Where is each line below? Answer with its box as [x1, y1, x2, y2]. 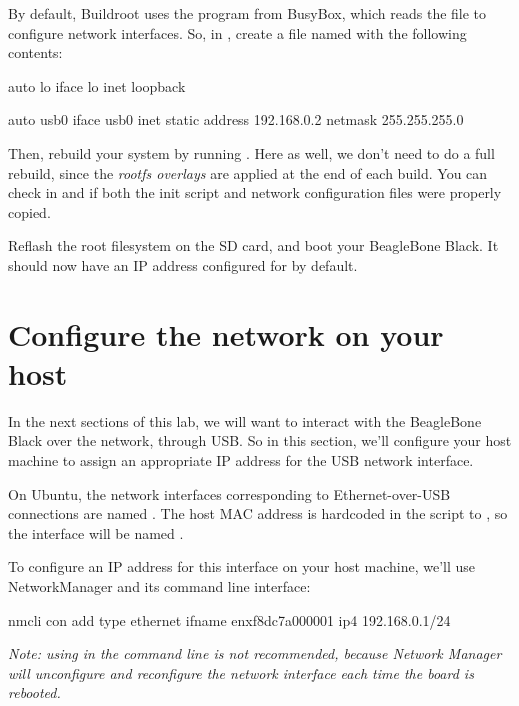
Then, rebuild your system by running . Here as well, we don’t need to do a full [8, 142, 495, 163]
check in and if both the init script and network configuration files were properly [8, 182, 502, 203]
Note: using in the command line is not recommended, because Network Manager [8, 643, 502, 664]
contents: [8, 42, 63, 63]
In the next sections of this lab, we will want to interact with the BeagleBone [8, 410, 482, 431]
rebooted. [8, 682, 61, 703]
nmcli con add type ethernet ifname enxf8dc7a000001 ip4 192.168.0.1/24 [8, 609, 451, 630]
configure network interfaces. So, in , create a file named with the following [8, 22, 467, 43]
